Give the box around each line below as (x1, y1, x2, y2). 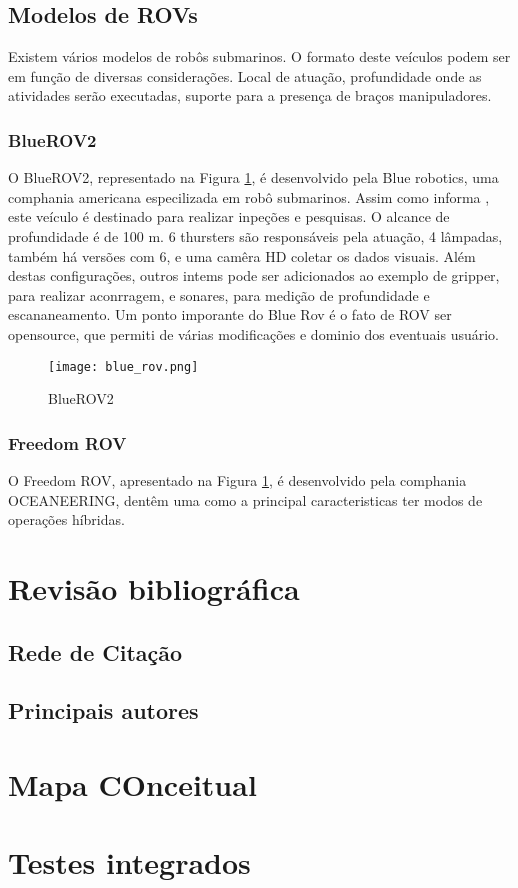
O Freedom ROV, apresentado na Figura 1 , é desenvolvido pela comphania (8, 470, 467, 491)
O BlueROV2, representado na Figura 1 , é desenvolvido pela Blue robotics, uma (8, 167, 499, 188)
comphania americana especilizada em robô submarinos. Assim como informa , (8, 186, 490, 207)
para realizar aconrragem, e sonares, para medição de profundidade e (8, 284, 430, 305)
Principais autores (8, 695, 199, 726)
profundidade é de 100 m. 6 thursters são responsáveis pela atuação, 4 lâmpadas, (8, 225, 503, 246)
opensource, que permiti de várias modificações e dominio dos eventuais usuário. (8, 323, 499, 344)
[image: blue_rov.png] (48, 359, 199, 374)
